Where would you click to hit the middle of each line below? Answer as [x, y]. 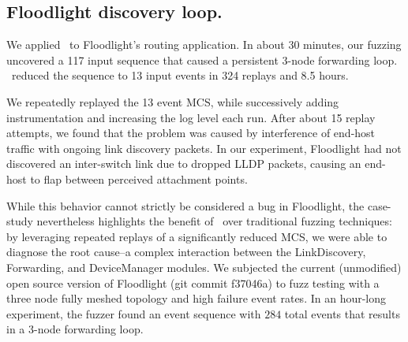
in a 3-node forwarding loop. [75, 329]
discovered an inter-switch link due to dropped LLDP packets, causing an [184, 164]
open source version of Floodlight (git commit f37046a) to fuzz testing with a [193, 283]
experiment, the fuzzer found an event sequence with [134, 313]
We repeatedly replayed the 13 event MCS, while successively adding [173, 101]
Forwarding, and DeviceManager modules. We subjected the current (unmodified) [204, 267]
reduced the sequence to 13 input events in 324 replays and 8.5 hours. [180, 75]
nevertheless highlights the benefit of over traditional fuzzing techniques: [214, 221]
